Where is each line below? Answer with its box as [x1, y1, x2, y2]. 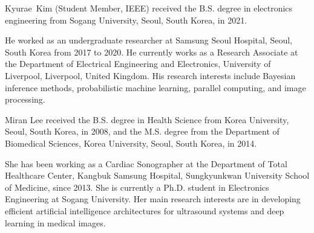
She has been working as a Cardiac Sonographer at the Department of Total [5, 157, 287, 170]
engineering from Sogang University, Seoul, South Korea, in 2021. [5, 13, 247, 26]
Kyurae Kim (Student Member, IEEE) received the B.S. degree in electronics [5, 2, 293, 14]
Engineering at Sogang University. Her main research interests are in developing [5, 193, 301, 205]
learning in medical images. [5, 216, 106, 229]
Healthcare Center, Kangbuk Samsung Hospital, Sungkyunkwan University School [5, 169, 310, 182]
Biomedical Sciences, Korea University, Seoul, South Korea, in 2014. [5, 136, 257, 149]
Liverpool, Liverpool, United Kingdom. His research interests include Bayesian [5, 69, 296, 81]
